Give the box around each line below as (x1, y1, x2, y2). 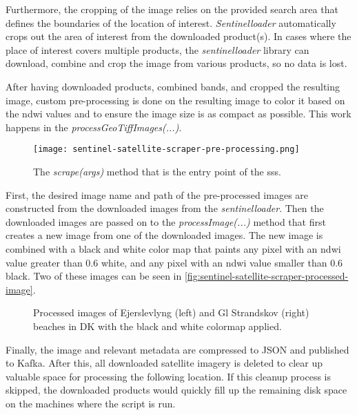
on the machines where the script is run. (6, 396, 176, 410)
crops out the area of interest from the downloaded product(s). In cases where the (6, 29, 351, 44)
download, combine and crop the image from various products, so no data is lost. (6, 56, 347, 70)
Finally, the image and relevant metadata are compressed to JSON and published (6, 342, 349, 356)
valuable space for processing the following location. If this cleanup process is (6, 369, 331, 383)
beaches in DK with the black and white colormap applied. (33, 318, 282, 333)
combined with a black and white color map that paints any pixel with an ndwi (6, 241, 341, 255)
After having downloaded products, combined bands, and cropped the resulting (6, 79, 340, 93)
